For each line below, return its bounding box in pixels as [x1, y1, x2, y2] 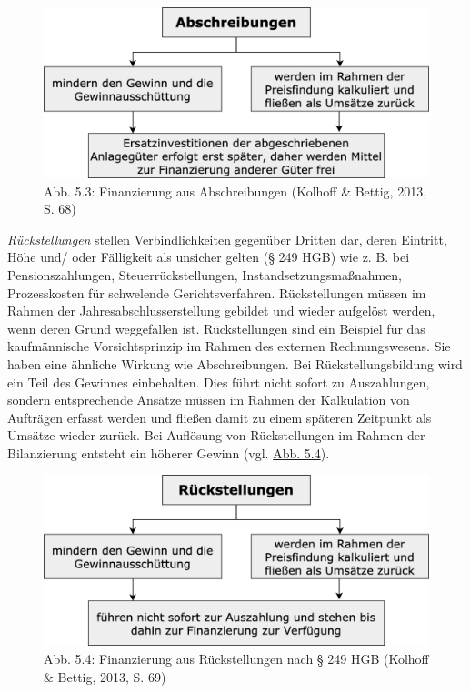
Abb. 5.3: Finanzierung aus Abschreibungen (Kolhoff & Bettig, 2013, [44, 181, 427, 200]
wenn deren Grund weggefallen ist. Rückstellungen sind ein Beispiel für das [7, 318, 425, 337]
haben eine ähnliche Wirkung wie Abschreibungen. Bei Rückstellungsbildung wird [7, 354, 463, 373]
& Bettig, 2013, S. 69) [44, 667, 166, 686]
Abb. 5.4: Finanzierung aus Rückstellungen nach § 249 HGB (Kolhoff [44, 649, 429, 668]
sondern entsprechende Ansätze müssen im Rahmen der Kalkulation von [7, 390, 410, 409]
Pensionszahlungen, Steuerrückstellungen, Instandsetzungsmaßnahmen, [7, 265, 402, 284]
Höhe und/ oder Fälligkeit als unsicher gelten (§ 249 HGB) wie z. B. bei [7, 247, 410, 266]
